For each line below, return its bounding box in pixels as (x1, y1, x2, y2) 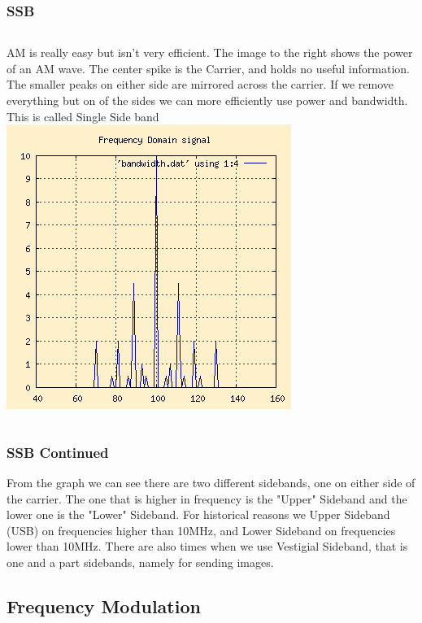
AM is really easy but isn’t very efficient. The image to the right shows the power (7, 44, 413, 61)
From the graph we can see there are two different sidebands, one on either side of (7, 474, 415, 490)
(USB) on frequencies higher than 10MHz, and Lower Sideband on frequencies (7, 521, 396, 538)
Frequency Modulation (7, 593, 201, 618)
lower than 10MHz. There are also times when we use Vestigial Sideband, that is (7, 538, 408, 555)
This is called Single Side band (7, 107, 159, 124)
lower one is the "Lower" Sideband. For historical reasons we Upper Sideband (7, 506, 390, 523)
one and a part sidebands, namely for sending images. (7, 553, 274, 570)
